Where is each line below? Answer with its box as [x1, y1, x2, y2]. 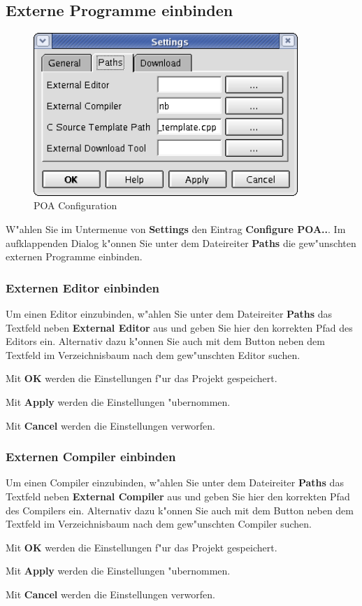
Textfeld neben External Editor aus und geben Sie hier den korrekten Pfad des [6, 320, 353, 334]
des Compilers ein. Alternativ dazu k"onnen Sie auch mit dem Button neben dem [6, 502, 354, 517]
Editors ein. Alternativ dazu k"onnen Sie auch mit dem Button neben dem [6, 334, 325, 348]
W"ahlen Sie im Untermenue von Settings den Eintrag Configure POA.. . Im [6, 221, 346, 236]
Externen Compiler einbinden [6, 448, 176, 465]
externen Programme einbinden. [6, 249, 143, 264]
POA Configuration [34, 198, 117, 213]
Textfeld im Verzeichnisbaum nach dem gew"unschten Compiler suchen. [6, 516, 312, 531]
